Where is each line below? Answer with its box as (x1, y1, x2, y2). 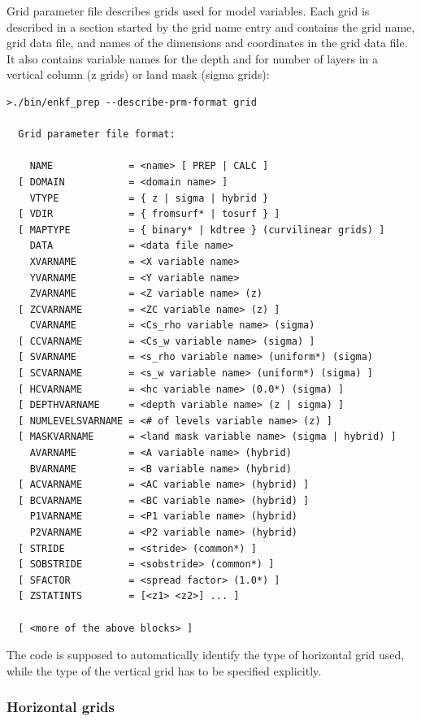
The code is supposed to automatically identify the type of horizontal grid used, (7, 646, 405, 663)
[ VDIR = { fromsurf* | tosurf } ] (18, 208, 280, 220)
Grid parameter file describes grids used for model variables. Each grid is (7, 2, 370, 19)
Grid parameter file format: (18, 128, 176, 141)
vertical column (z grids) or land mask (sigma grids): (7, 66, 270, 83)
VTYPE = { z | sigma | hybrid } (29, 192, 269, 204)
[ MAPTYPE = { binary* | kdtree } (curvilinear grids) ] (18, 224, 385, 236)
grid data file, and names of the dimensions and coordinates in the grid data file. (7, 34, 408, 51)
